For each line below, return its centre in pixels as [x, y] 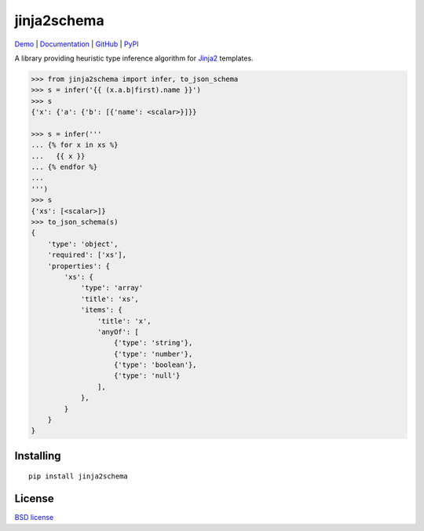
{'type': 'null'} [147, 376]
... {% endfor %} [64, 167]
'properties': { [79, 266]
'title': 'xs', [110, 299]
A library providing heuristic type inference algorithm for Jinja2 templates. [134, 58]
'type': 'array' [112, 288]
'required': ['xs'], [87, 255]
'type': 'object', [83, 244]
